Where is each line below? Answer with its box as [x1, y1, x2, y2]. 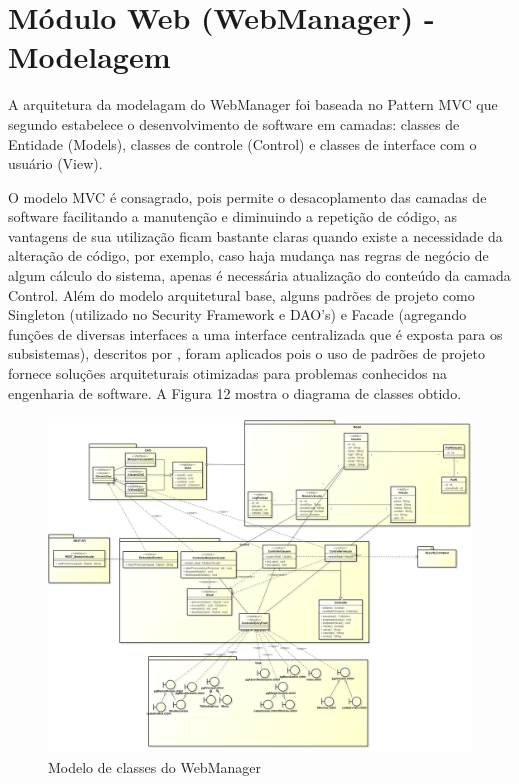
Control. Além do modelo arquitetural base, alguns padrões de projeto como [8, 284, 475, 305]
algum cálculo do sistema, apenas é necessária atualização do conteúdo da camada [8, 265, 511, 286]
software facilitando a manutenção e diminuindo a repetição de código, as [8, 206, 458, 227]
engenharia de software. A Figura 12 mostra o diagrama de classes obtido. [8, 382, 462, 403]
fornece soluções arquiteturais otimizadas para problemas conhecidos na [8, 363, 447, 384]
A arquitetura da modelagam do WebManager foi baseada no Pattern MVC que [8, 94, 498, 115]
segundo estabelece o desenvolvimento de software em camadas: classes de [8, 113, 460, 134]
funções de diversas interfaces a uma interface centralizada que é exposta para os [8, 323, 503, 344]
